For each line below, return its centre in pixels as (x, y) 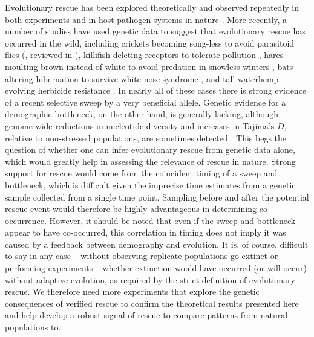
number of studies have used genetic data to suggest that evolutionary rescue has (155, 31)
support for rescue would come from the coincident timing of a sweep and (141, 173)
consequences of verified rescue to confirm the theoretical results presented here (152, 303)
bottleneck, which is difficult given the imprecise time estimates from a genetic (150, 185)
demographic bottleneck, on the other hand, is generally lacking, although (142, 114)
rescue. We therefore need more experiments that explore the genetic (132, 291)
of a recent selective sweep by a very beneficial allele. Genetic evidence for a (146, 102)
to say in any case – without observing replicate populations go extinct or (142, 256)
